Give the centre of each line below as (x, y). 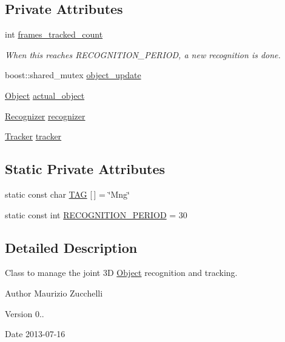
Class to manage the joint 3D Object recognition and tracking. (121, 273)
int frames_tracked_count (54, 34)
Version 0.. (25, 313)
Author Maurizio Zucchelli (54, 293)
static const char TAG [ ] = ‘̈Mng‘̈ (68, 194)
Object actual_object (45, 95)
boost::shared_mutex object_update (73, 75)
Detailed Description (71, 247)
